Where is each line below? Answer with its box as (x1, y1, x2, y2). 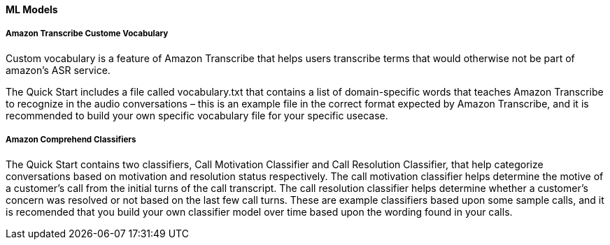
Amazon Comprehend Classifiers (6, 135, 136, 145)
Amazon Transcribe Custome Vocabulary (6, 29, 169, 39)
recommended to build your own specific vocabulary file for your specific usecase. (6, 109, 388, 121)
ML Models (6, 3, 58, 15)
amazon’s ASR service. (6, 64, 111, 76)
